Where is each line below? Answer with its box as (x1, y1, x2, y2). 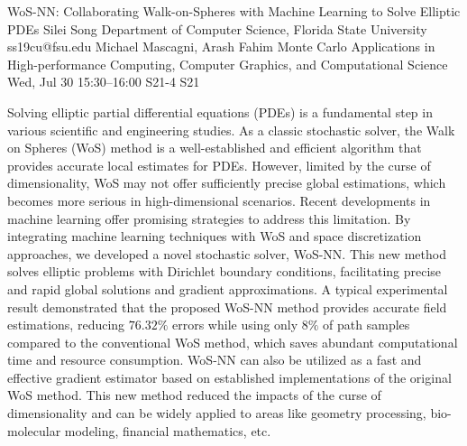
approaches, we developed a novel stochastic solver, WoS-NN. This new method (7, 244, 446, 263)
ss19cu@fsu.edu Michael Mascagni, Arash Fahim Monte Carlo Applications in (7, 37, 435, 56)
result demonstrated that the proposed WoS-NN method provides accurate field (7, 297, 447, 316)
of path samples (323, 315, 410, 334)
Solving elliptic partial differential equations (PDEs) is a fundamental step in (7, 102, 433, 121)
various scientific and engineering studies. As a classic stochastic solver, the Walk (7, 120, 455, 139)
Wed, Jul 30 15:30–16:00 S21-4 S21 (7, 72, 200, 91)
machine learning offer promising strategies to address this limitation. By (7, 209, 411, 228)
